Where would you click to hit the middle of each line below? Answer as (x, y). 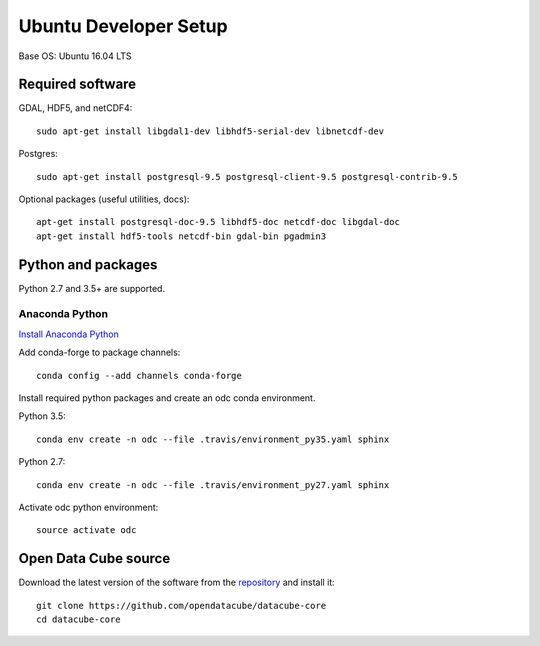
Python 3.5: (42, 416)
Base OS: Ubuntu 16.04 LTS (75, 56)
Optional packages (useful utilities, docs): (104, 199)
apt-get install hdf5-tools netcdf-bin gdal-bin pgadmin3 (181, 236)
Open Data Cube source (94, 558)
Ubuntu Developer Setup (123, 26)
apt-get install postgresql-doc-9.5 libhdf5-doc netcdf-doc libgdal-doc (218, 222)
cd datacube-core (78, 619)
